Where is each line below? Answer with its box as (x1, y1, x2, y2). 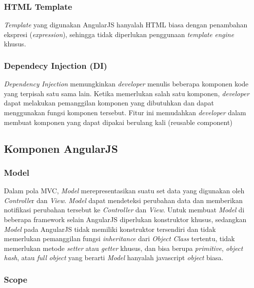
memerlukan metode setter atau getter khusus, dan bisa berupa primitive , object (4, 243, 243, 253)
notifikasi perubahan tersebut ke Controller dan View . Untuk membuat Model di (4, 205, 245, 215)
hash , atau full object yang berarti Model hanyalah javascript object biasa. (4, 252, 224, 263)
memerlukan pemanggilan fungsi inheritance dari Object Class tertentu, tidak (4, 233, 235, 244)
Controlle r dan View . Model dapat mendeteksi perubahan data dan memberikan (4, 195, 243, 205)
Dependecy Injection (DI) (4, 59, 107, 71)
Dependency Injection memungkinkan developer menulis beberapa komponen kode (4, 79, 249, 89)
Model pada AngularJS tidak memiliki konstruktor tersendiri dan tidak (4, 224, 216, 234)
